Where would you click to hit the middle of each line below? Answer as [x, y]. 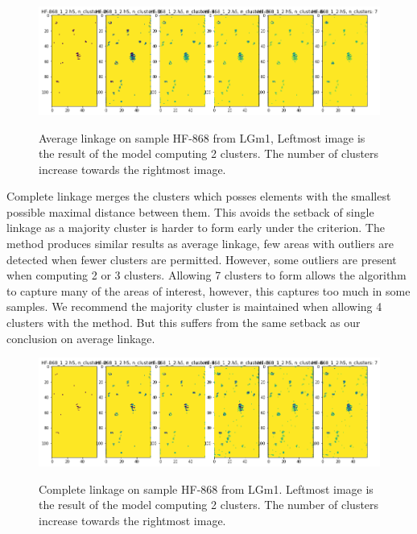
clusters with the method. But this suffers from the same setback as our [184, 323]
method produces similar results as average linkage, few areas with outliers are [200, 244]
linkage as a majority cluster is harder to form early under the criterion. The [196, 228]
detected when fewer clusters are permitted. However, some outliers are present [202, 259]
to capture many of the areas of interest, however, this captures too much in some [208, 290]
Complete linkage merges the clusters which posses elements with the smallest [199, 196]
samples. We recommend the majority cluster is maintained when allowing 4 [194, 306]
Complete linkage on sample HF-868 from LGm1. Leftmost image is [206, 488]
